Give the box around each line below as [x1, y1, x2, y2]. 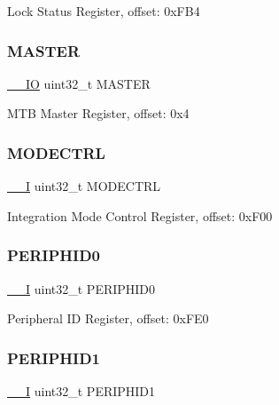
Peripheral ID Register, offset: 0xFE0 [7, 309, 209, 328]
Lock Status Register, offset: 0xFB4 [7, 2, 200, 20]
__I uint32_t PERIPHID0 [7, 279, 156, 298]
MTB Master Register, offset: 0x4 [7, 104, 190, 123]
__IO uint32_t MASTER [7, 74, 151, 92]
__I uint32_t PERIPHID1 [7, 382, 156, 401]
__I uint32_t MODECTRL [7, 177, 161, 195]
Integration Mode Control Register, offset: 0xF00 [7, 206, 273, 225]
